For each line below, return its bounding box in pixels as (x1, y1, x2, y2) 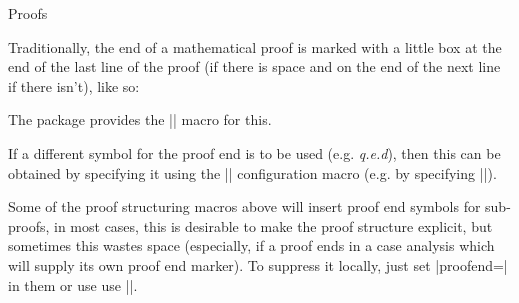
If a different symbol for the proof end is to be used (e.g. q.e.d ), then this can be (8, 142, 501, 163)
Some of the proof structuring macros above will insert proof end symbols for (8, 196, 481, 217)
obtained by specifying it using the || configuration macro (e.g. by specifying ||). (8, 162, 497, 183)
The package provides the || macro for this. (8, 109, 272, 130)
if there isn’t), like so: (8, 75, 140, 96)
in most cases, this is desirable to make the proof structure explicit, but (54, 215, 493, 236)
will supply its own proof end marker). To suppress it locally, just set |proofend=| (8, 254, 508, 275)
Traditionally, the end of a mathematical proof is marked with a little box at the (8, 36, 502, 57)
